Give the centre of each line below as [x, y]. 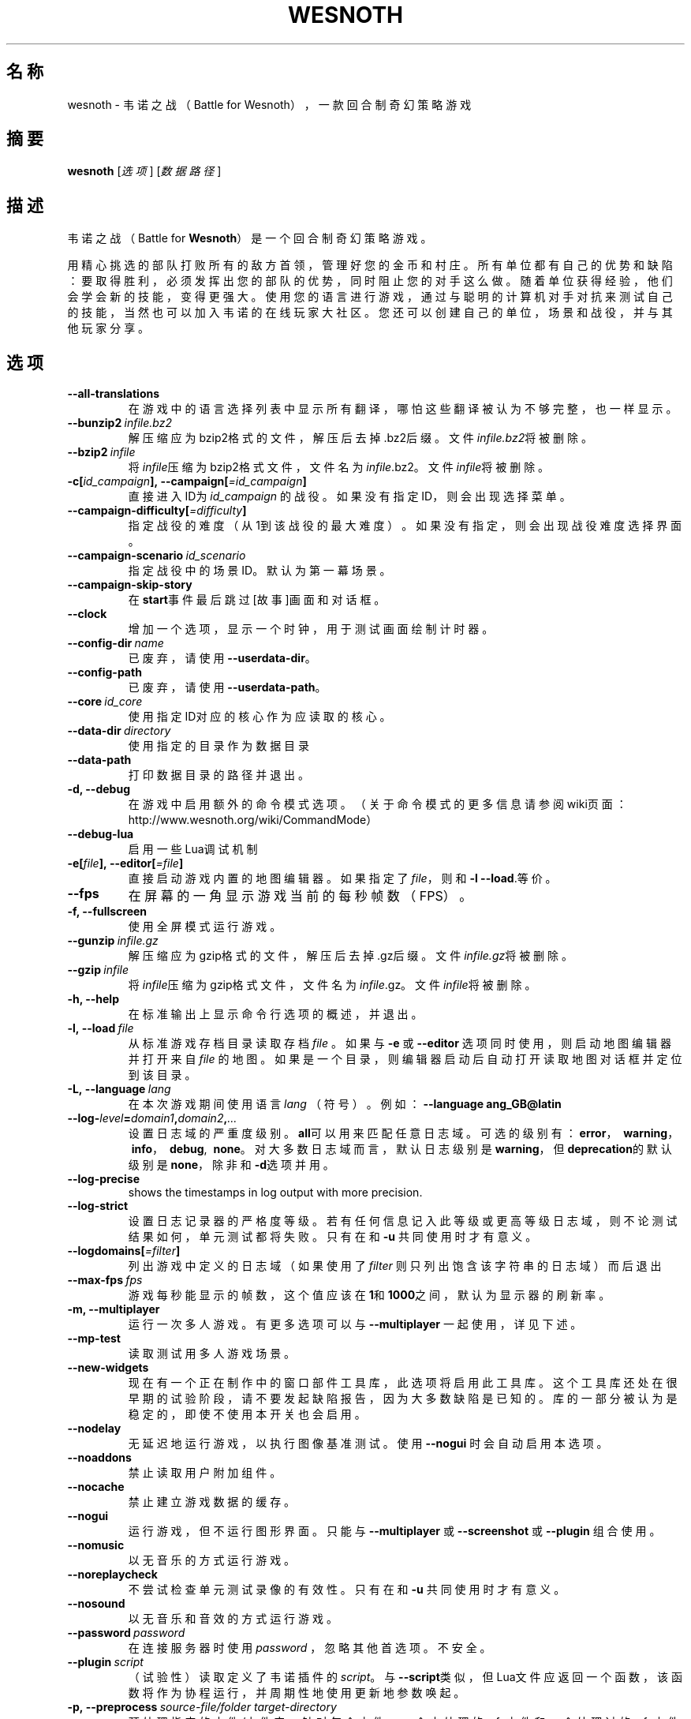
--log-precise [103, 1179]
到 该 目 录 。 [162, 1075]
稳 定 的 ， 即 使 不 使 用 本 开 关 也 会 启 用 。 [247, 1414]
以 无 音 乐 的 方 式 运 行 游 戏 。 [212, 1560]
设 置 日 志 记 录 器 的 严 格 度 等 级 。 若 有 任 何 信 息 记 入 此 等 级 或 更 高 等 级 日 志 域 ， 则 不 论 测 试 [403, 1221]
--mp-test [94, 1339]
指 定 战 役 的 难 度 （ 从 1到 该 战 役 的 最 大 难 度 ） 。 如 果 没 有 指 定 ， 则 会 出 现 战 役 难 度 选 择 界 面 [405, 526]
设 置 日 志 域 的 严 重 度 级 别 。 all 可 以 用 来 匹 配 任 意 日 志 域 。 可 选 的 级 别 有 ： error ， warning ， [403, 1133]
